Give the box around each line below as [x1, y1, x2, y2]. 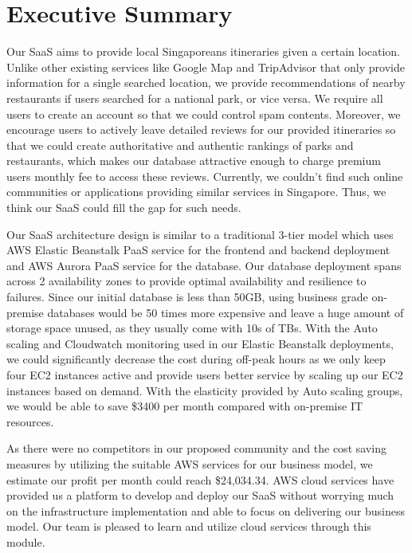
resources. [6, 413, 54, 429]
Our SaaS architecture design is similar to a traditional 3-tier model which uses [6, 226, 394, 242]
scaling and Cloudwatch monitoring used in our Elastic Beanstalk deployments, [6, 335, 394, 351]
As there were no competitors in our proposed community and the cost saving [6, 440, 386, 457]
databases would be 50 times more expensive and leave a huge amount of [47, 304, 404, 320]
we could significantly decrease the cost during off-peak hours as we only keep [6, 351, 386, 367]
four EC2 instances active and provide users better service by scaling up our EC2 [6, 367, 403, 382]
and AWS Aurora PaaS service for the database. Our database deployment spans [6, 257, 402, 273]
